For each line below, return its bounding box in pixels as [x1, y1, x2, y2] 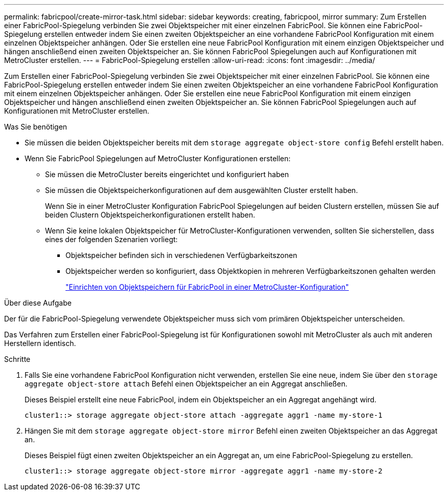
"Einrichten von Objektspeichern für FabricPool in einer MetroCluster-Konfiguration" [65, 283, 349, 291]
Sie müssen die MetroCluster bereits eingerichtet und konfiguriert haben [45, 170, 289, 179]
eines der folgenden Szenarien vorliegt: [45, 235, 178, 244]
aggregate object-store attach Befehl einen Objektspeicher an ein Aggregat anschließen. [25, 379, 348, 388]
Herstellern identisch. [4, 339, 76, 348]
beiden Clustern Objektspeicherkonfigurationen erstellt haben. [45, 210, 255, 219]
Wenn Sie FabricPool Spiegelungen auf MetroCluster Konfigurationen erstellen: [25, 154, 291, 163]
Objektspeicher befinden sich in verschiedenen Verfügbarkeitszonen [65, 251, 297, 260]
